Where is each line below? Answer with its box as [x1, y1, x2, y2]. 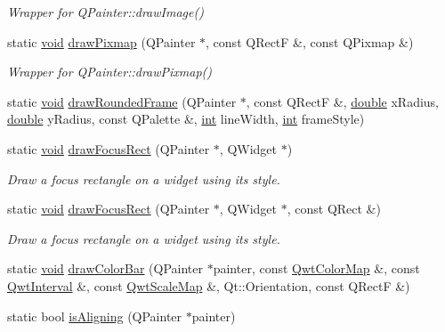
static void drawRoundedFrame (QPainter [7, 92, 237, 110]
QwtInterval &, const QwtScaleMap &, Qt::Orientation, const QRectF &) [7, 276, 410, 295]
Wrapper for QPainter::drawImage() [7, 3, 204, 20]
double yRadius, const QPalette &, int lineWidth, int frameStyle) [7, 109, 365, 128]
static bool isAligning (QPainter [7, 306, 182, 325]
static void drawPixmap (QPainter [7, 32, 196, 51]
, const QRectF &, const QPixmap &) [206, 32, 414, 51]
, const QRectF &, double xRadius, [246, 92, 440, 110]
